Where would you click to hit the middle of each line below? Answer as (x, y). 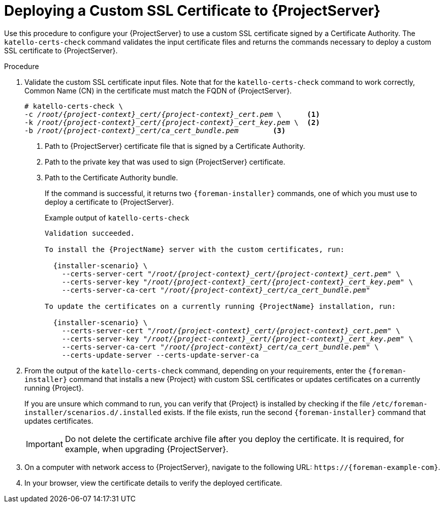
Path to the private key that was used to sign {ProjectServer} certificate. (165, 162)
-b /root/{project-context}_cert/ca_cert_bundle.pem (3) (155, 130)
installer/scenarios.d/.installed (93, 412)
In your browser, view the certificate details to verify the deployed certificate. (153, 483)
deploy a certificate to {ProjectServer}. (109, 202)
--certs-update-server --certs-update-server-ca (160, 355)
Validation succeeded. (90, 233)
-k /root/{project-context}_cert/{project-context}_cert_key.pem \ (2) (172, 122)
